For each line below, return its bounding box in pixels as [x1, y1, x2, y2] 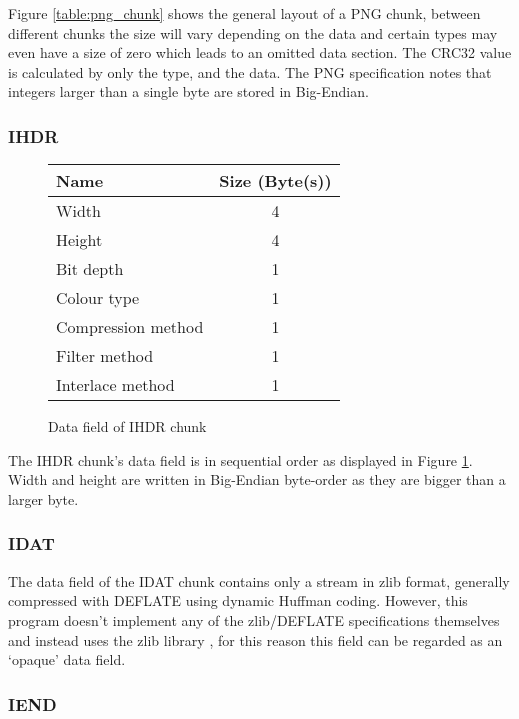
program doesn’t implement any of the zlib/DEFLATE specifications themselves [8, 609, 500, 630]
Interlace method [56, 373, 175, 397]
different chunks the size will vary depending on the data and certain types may [8, 22, 498, 43]
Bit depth [56, 257, 124, 281]
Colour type [56, 286, 140, 310]
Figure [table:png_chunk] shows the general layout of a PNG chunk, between [8, 3, 481, 23]
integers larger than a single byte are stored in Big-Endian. [8, 81, 369, 102]
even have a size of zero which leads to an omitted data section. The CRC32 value [8, 42, 512, 63]
